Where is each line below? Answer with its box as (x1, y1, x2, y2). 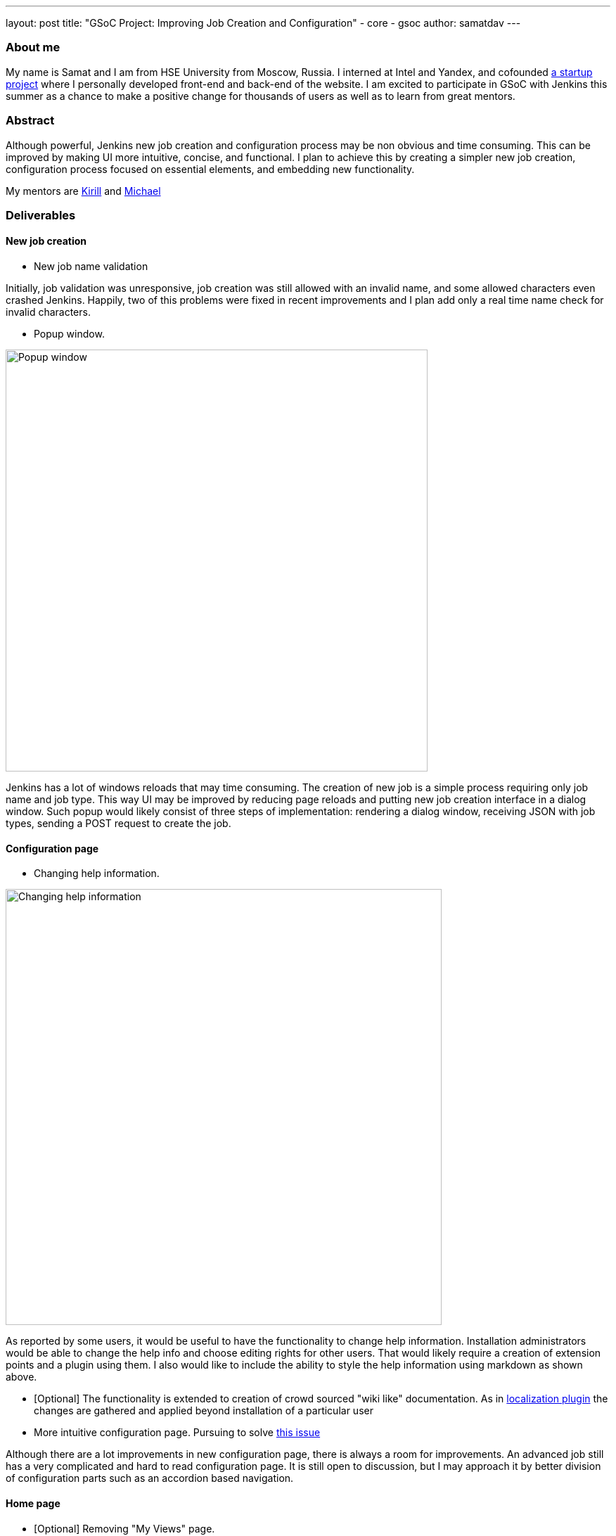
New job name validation (34, 260, 148, 273)
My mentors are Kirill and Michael (6, 184, 161, 197)
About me (6, 40, 60, 55)
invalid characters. (6, 306, 91, 319)
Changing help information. (34, 867, 160, 880)
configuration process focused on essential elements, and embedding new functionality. (6, 162, 415, 175)
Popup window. (34, 328, 105, 340)
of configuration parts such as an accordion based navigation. (6, 1472, 294, 1485)
